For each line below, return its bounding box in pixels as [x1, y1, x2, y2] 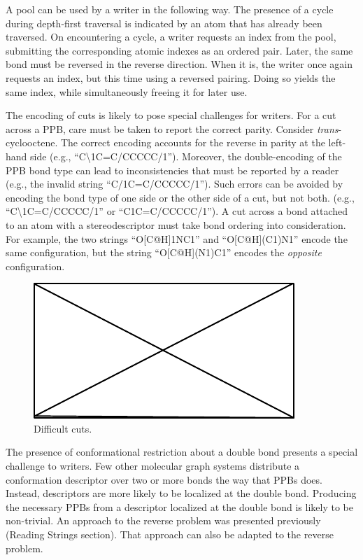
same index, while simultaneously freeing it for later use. [6, 84, 248, 99]
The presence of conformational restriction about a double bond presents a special [6, 444, 358, 459]
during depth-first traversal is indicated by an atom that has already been [6, 15, 322, 30]
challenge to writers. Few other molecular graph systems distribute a [6, 458, 300, 473]
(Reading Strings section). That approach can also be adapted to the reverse [6, 527, 334, 542]
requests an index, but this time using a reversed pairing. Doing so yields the [6, 70, 336, 85]
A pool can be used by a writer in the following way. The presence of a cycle [6, 2, 334, 16]
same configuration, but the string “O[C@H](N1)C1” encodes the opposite [6, 245, 322, 260]
